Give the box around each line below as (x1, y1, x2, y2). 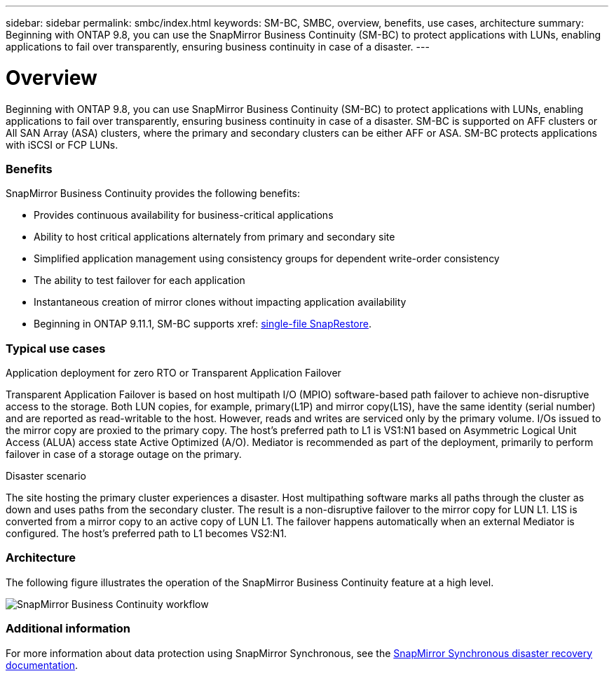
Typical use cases (6, 341, 106, 356)
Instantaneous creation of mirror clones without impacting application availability (34, 296, 407, 309)
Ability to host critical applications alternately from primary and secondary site (34, 231, 395, 243)
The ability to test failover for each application (34, 274, 245, 287)
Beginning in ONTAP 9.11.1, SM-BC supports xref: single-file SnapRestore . (34, 318, 371, 330)
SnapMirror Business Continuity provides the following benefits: (6, 187, 301, 200)
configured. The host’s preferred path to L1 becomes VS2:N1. (6, 527, 287, 539)
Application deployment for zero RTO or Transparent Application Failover (6, 367, 341, 379)
